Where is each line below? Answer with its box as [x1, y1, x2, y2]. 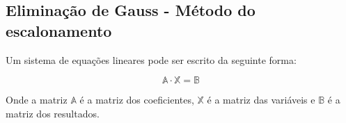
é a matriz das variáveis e [207, 92, 315, 107]
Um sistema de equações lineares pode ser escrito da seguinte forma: [6, 52, 297, 67]
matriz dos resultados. [6, 106, 100, 120]
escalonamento [6, 19, 112, 41]
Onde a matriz [6, 92, 68, 107]
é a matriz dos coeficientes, [79, 92, 194, 107]
